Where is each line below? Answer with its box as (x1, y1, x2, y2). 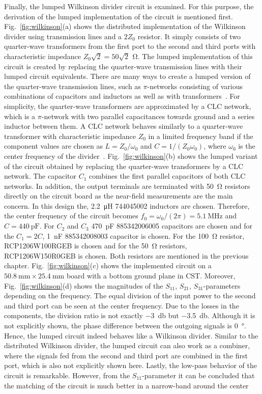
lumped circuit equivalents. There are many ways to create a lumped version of (4, 71, 251, 81)
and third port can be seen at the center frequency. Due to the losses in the (4, 300, 239, 311)
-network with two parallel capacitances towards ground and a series (41, 110, 255, 121)
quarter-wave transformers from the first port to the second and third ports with (4, 41, 256, 51)
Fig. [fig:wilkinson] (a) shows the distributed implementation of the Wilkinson (4, 21, 246, 32)
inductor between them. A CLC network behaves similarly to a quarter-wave (4, 121, 243, 131)
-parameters (203, 280, 241, 291)
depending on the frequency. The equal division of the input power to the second (4, 290, 256, 301)
